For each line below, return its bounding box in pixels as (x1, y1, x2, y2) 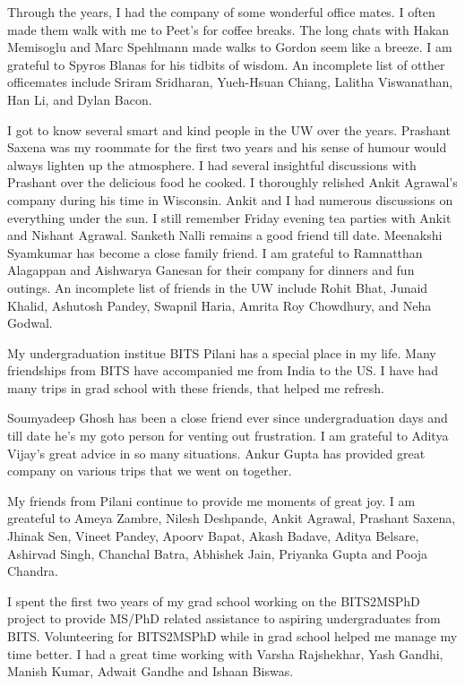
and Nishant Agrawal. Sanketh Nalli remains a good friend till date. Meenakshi (7, 226, 443, 244)
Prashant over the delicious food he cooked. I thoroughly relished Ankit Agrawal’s (7, 173, 458, 192)
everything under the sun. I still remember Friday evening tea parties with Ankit (7, 208, 452, 227)
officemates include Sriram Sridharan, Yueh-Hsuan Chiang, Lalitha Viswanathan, (7, 73, 453, 91)
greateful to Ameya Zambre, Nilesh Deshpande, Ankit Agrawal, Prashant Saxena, (7, 509, 456, 527)
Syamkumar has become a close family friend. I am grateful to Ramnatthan (7, 243, 423, 262)
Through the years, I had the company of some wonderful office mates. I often (7, 3, 435, 21)
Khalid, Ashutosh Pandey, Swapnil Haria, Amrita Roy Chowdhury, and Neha (7, 296, 432, 314)
